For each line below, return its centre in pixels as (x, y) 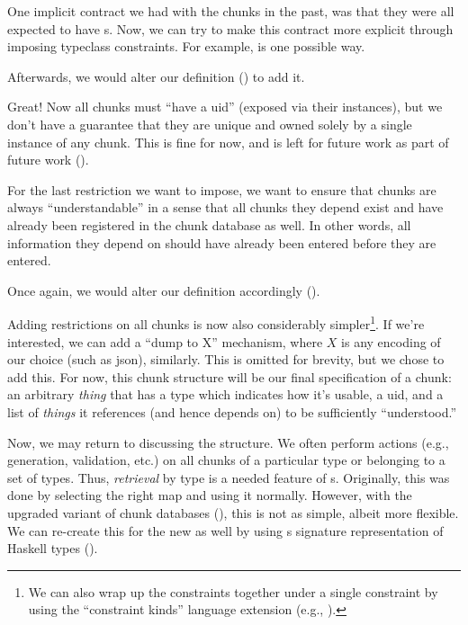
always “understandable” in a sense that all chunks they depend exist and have (225, 207)
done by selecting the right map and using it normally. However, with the (210, 495)
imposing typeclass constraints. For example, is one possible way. (186, 46)
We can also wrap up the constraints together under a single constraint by (233, 591)
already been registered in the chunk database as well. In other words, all (209, 224)
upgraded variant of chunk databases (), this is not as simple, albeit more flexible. (233, 512)
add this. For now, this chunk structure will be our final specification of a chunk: (229, 376)
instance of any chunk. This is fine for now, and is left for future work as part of (228, 142)
